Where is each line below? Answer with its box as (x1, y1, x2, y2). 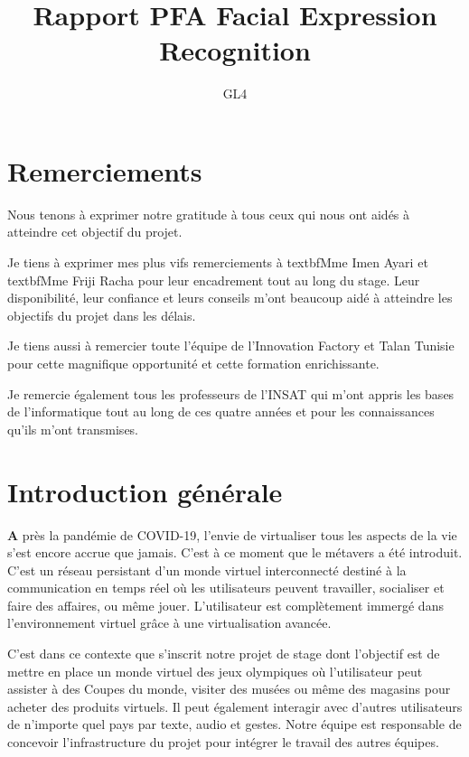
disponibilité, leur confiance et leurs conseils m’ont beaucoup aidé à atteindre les (7, 288, 453, 307)
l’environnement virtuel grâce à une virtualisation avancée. (7, 613, 332, 632)
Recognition (159, 32, 311, 69)
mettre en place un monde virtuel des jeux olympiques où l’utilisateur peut (7, 661, 423, 680)
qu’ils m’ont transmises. (7, 419, 139, 438)
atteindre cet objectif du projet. (7, 222, 183, 241)
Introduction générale (7, 472, 283, 509)
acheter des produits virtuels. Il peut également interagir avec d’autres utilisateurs (7, 696, 463, 715)
